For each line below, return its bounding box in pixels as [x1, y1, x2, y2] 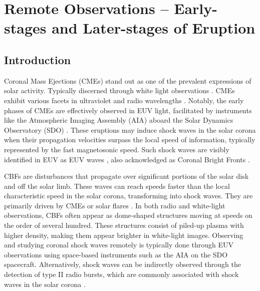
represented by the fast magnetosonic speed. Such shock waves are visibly [4, 144, 229, 154]
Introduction [4, 52, 71, 67]
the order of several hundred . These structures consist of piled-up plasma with [4, 220, 244, 230]
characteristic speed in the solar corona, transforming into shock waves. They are [4, 190, 253, 201]
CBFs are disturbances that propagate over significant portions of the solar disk [4, 171, 249, 181]
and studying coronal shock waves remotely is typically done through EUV [4, 239, 233, 250]
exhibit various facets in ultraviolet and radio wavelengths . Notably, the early [4, 95, 244, 105]
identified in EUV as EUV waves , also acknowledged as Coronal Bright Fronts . [4, 154, 250, 164]
